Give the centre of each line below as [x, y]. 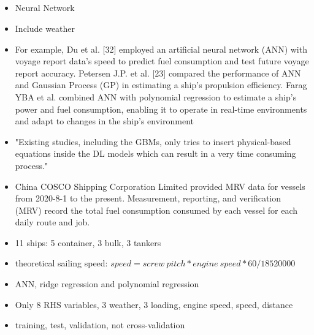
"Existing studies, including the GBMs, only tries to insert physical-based [153, 141]
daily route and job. [52, 222]
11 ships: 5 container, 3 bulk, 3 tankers [88, 242]
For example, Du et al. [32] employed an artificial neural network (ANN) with [161, 49]
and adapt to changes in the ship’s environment [104, 121]
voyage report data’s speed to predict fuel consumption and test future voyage [162, 61]
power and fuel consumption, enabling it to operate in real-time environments [161, 109]
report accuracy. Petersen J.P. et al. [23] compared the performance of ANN [158, 73]
